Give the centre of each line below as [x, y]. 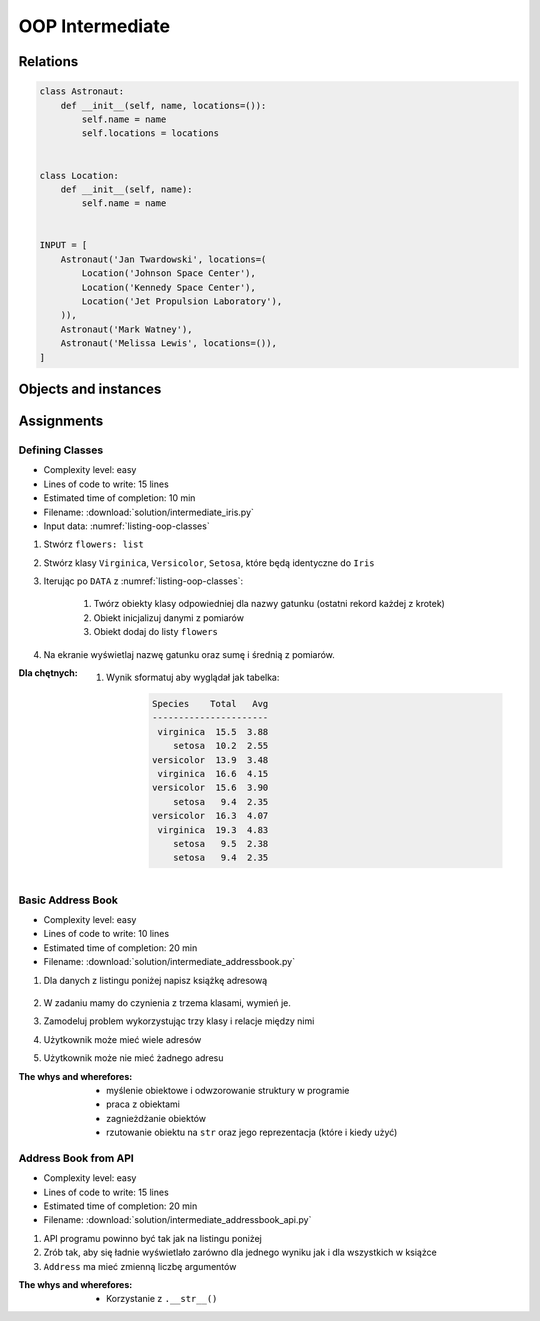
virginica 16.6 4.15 [213, 773]
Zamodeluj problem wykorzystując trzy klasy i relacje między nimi [179, 1021]
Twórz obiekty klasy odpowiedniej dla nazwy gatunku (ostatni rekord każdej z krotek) [269, 604]
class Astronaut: [82, 91]
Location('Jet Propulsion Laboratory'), [182, 301]
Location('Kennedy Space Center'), [169, 287]
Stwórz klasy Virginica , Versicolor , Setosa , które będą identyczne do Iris [209, 562]
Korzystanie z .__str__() [162, 1299]
